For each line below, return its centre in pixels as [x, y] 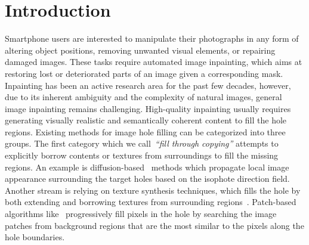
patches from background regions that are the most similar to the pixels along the [154, 225]
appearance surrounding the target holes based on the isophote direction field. [147, 179]
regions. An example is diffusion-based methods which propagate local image [147, 167]
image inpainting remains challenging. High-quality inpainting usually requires [148, 108]
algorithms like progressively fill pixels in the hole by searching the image [141, 214]
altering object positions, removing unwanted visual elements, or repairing [140, 50]
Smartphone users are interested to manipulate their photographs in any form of [152, 38]
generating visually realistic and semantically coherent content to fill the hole [146, 120]
